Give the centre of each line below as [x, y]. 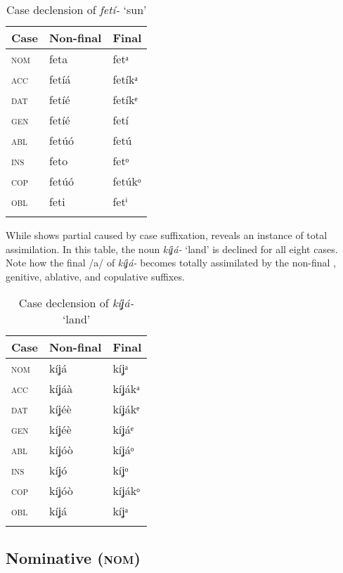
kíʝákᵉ [126, 409]
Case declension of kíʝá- [76, 303]
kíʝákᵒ [126, 491]
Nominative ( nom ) [73, 557]
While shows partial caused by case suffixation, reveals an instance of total [167, 235]
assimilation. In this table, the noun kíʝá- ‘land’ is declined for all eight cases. [172, 249]
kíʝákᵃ [126, 389]
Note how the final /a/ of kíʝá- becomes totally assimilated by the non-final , [171, 263]
